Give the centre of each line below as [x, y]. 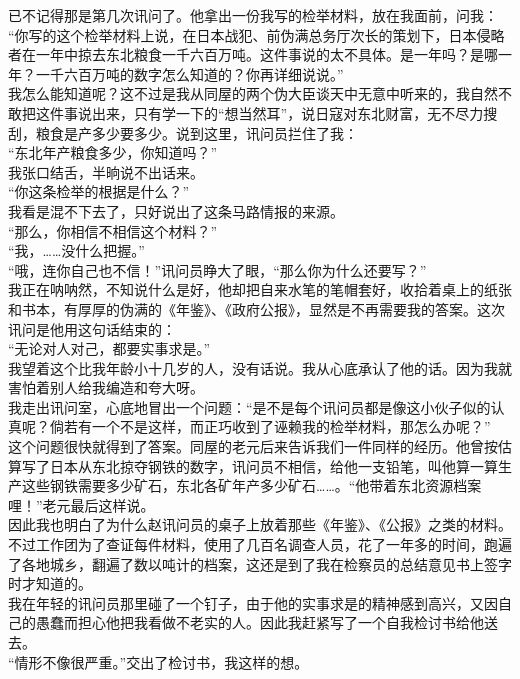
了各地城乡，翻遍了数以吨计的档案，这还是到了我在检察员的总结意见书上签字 [260, 563]
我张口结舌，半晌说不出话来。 [106, 171]
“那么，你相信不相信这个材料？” [113, 230]
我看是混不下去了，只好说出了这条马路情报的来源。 [176, 210]
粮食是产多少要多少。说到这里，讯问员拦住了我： [196, 132]
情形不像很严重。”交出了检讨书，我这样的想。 [161, 661]
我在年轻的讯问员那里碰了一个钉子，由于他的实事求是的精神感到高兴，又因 [253, 602]
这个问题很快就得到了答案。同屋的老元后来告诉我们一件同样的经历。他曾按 [253, 446]
